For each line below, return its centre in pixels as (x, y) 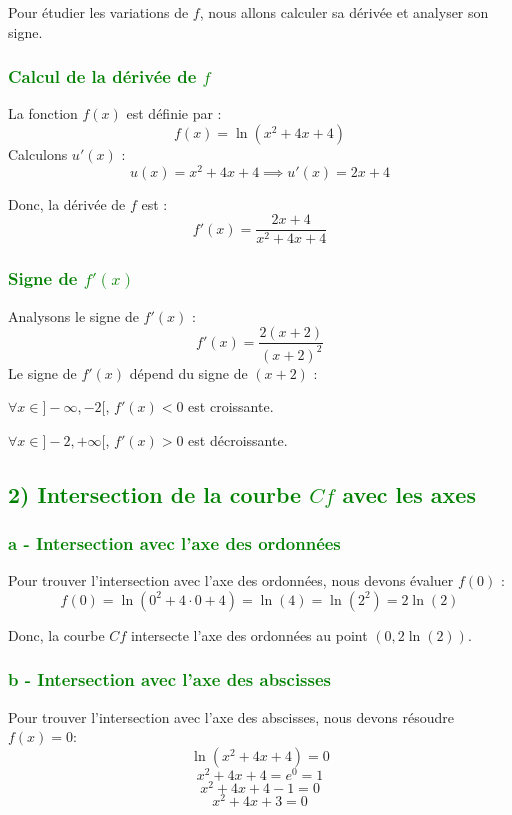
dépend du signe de (188, 372)
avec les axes (409, 493)
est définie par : (174, 113)
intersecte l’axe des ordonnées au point (249, 634)
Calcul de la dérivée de (102, 76)
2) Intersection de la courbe (155, 493)
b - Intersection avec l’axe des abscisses (170, 679)
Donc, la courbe (56, 634)
